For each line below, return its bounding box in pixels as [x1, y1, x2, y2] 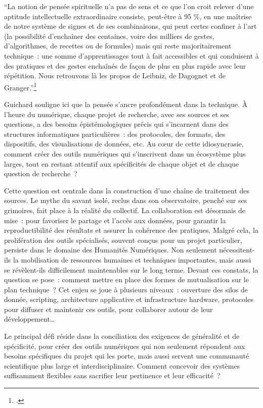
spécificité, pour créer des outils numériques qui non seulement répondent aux [4, 340, 245, 351]
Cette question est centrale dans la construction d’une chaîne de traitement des [4, 185, 250, 195]
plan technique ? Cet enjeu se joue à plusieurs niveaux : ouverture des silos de [4, 284, 248, 294]
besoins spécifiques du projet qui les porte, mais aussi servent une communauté [4, 350, 249, 361]
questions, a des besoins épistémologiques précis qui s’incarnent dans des [4, 119, 229, 129]
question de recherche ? [4, 168, 77, 179]
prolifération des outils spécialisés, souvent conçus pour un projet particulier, [4, 234, 242, 245]
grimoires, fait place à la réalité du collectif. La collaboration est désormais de [4, 205, 246, 215]
